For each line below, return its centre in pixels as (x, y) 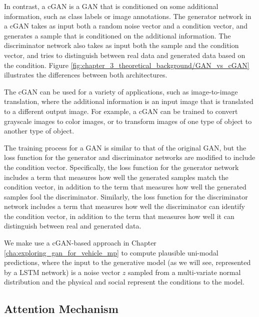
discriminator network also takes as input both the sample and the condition (121, 45)
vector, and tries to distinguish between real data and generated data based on (125, 55)
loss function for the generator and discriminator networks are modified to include (130, 157)
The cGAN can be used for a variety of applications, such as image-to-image (121, 91)
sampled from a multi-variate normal (184, 272)
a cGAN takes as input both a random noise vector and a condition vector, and (126, 26)
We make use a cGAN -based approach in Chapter (80, 243)
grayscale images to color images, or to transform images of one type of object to (128, 121)
